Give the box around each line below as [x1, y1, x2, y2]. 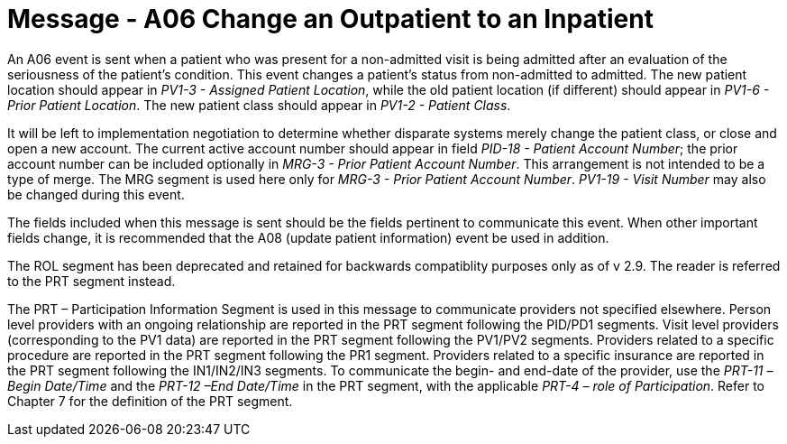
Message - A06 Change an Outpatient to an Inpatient [7, 4, 654, 34]
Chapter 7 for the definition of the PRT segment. [7, 393, 293, 409]
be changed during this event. [7, 186, 185, 202]
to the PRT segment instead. [7, 273, 176, 289]
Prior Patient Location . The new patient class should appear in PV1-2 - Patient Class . [7, 97, 511, 113]
